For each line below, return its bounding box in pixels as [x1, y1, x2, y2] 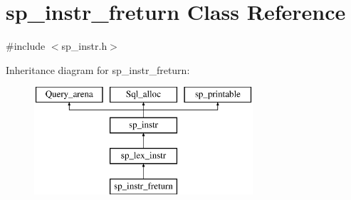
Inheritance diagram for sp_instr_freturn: [6, 62, 190, 77]
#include [6, 38, 46, 53]
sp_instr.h [61, 38, 108, 53]
